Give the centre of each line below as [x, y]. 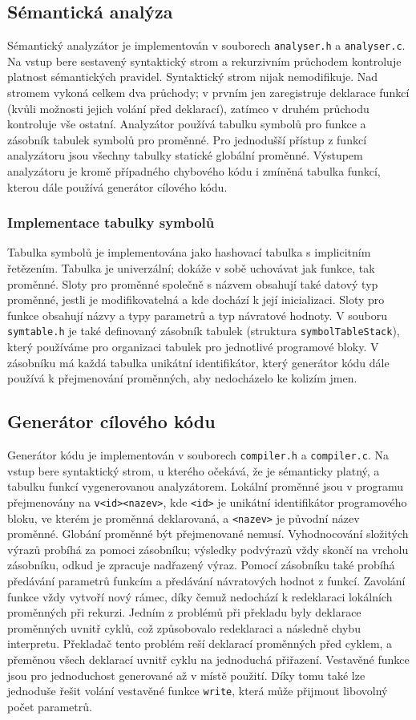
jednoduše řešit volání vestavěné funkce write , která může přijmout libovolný [198, 691]
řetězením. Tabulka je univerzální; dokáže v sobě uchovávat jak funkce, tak [191, 268]
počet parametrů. [50, 706]
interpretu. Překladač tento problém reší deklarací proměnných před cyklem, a [200, 643]
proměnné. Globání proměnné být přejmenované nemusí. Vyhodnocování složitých [208, 534]
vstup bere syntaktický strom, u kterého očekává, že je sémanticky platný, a [194, 470]
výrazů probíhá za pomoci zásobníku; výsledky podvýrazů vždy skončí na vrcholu [208, 549]
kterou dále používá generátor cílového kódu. [117, 186]
